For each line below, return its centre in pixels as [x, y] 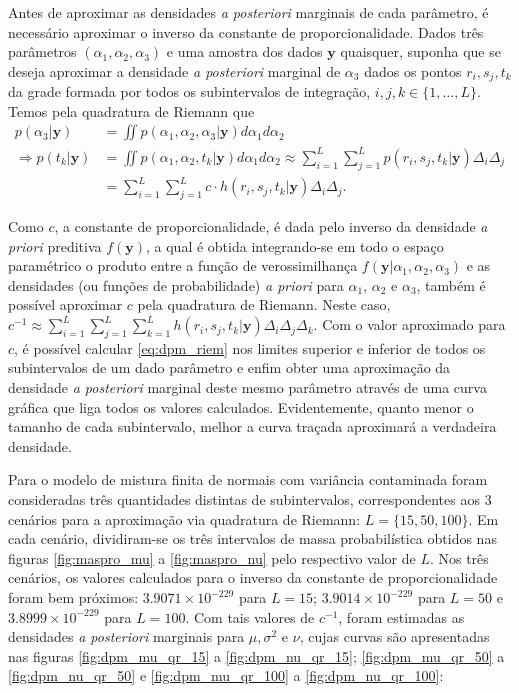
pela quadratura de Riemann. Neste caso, [264, 304]
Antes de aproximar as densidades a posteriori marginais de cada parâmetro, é [248, 12]
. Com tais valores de [250, 616]
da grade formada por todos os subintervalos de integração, [189, 91]
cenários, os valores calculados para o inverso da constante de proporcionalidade [253, 577]
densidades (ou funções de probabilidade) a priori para [176, 284]
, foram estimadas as [401, 616]
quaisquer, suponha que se [420, 51]
